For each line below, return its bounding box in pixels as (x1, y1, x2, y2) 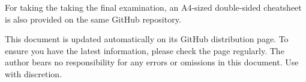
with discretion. (5, 67, 62, 80)
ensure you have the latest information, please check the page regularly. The (5, 44, 284, 56)
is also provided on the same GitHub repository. (5, 12, 181, 25)
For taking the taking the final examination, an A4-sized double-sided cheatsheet (5, 1, 302, 13)
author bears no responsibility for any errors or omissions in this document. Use (5, 56, 299, 68)
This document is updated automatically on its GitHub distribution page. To (5, 33, 289, 45)
